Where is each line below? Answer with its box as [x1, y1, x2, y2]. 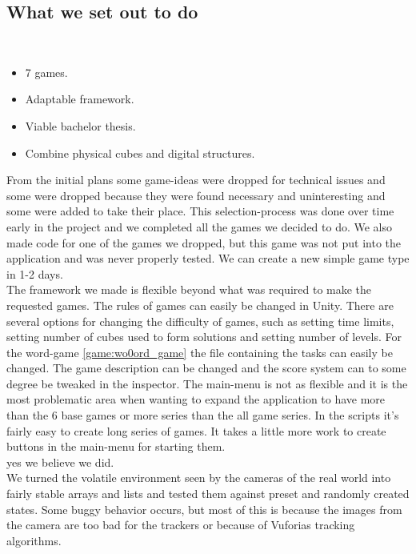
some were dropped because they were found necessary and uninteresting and [6, 187, 386, 203]
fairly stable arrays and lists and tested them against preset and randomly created [6, 485, 410, 502]
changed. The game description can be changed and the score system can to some [6, 359, 406, 376]
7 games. [25, 63, 68, 80]
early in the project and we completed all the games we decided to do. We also [6, 218, 393, 235]
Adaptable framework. [25, 90, 134, 107]
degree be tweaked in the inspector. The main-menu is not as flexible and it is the [6, 375, 408, 391]
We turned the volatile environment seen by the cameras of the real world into [6, 469, 391, 486]
